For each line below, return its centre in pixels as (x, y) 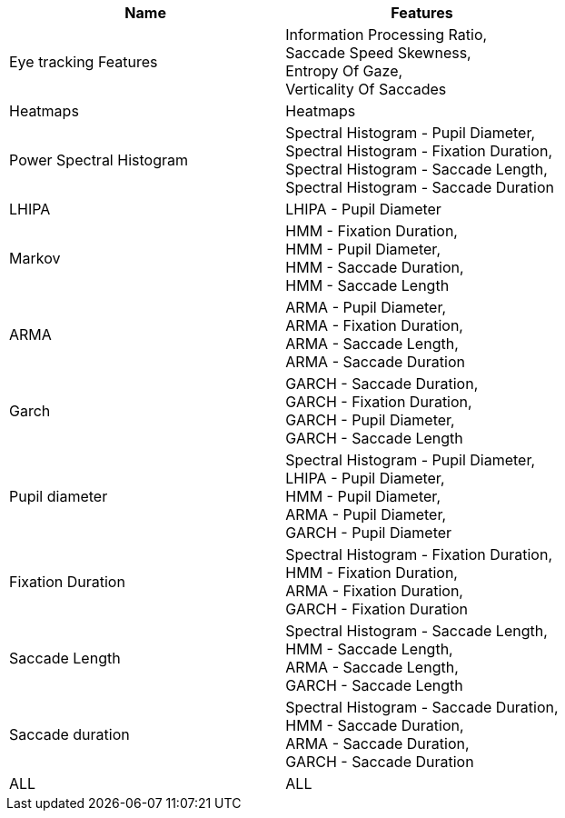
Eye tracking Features (84, 62)
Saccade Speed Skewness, (378, 53)
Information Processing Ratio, (387, 35)
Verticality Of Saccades (366, 89)
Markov (35, 258)
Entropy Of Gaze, (344, 71)
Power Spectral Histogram (99, 160)
